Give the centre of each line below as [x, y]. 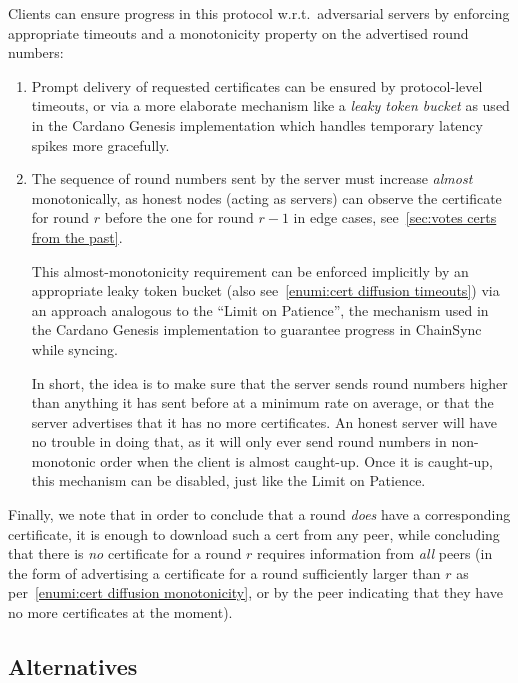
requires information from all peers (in [375, 553]
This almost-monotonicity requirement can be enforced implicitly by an [250, 270]
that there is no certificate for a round [125, 553]
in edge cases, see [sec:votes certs [395, 217]
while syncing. [74, 348]
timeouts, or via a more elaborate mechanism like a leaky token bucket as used [270, 105]
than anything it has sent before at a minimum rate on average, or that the [262, 402]
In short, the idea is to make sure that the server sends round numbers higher [269, 382]
